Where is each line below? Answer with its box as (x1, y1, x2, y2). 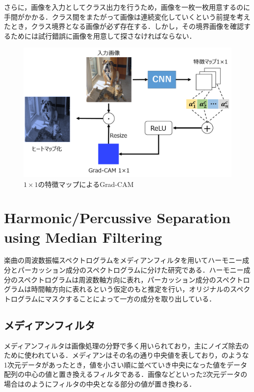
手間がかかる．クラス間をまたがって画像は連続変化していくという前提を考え (4, 11, 251, 22)
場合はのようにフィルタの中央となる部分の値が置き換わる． (4, 379, 196, 389)
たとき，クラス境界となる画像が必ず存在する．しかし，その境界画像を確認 (4, 21, 244, 31)
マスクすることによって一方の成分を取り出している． (45, 293, 216, 303)
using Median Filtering (4, 227, 162, 247)
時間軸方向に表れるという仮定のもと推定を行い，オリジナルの (31, 284, 230, 294)
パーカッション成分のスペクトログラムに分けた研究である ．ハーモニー (17, 265, 244, 275)
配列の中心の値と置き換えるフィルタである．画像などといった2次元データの (4, 369, 248, 379)
